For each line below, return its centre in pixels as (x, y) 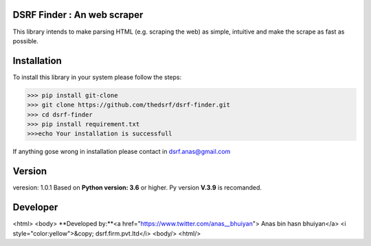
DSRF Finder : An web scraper (78, 15)
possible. (26, 41)
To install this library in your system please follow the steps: (97, 77)
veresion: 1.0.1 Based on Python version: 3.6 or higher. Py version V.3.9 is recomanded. (137, 188)
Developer (35, 207)
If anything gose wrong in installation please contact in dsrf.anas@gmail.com (122, 152)
